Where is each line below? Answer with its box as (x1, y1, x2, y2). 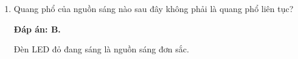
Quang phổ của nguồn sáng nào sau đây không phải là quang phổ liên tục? (13, 2, 294, 14)
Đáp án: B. (13, 22, 61, 35)
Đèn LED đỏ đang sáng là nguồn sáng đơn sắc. (13, 43, 189, 55)
